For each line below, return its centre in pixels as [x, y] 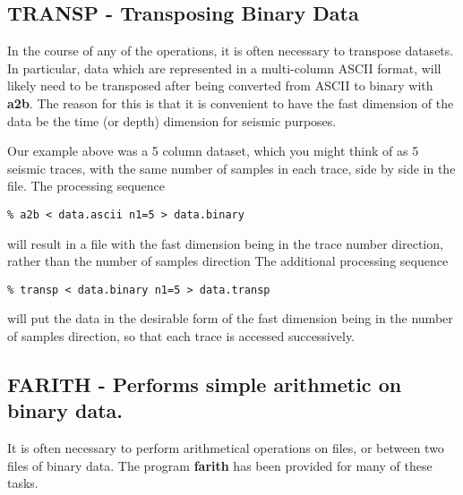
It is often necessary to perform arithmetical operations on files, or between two [226, 448]
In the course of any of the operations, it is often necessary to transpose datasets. [231, 51]
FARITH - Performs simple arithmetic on [205, 384]
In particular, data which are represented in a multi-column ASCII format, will [224, 68]
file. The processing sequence [86, 186]
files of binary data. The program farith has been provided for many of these [220, 465]
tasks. [23, 483]
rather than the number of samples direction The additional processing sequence [228, 261]
